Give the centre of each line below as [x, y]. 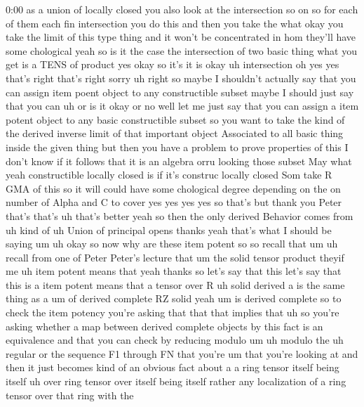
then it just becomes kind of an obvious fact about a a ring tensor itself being [173, 367]
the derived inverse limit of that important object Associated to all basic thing [175, 133]
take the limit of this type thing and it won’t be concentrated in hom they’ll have [181, 37]
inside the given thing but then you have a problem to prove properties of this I [177, 147]
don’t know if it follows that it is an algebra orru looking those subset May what [179, 161]
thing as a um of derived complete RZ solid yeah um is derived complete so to [174, 298]
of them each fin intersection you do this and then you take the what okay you [175, 23]
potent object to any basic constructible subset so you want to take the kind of [175, 119]
